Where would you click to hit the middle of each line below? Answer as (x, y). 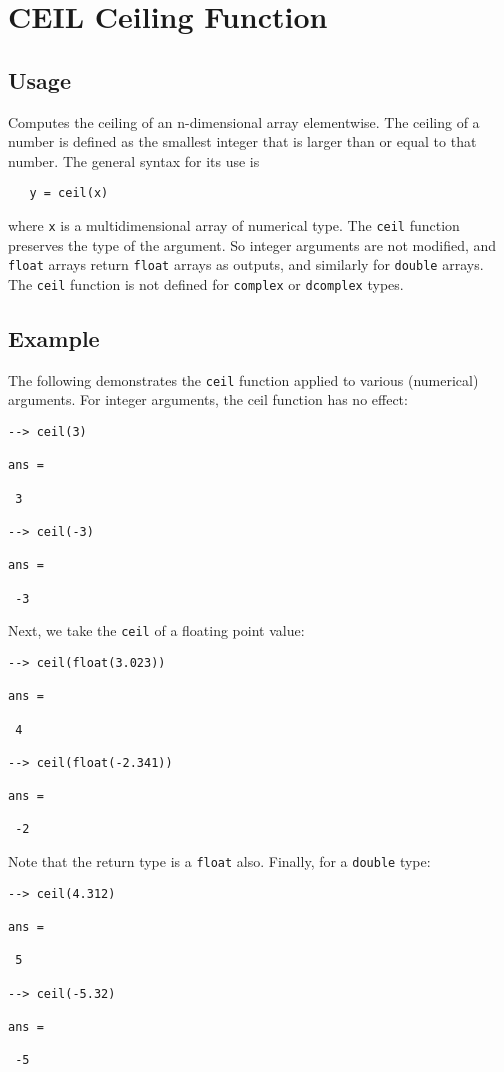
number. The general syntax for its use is (134, 160)
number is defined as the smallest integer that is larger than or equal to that (242, 141)
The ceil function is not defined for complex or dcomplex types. (206, 283)
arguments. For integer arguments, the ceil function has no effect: (208, 399)
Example (54, 337)
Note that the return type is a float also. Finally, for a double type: (219, 861)
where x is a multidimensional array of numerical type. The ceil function (234, 225)
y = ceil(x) (69, 193)
